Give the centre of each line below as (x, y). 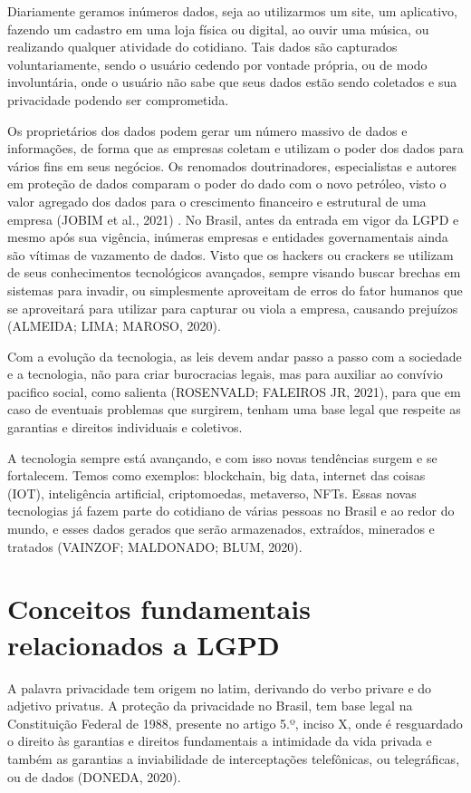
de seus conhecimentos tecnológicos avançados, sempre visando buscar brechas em (234, 272)
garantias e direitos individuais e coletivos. (125, 427)
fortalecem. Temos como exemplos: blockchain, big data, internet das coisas (216, 475)
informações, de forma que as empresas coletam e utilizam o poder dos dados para (235, 148)
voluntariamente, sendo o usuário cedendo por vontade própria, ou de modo (217, 64)
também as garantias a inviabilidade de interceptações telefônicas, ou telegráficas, (234, 758)
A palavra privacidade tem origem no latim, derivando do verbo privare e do (220, 687)
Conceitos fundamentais (159, 609)
